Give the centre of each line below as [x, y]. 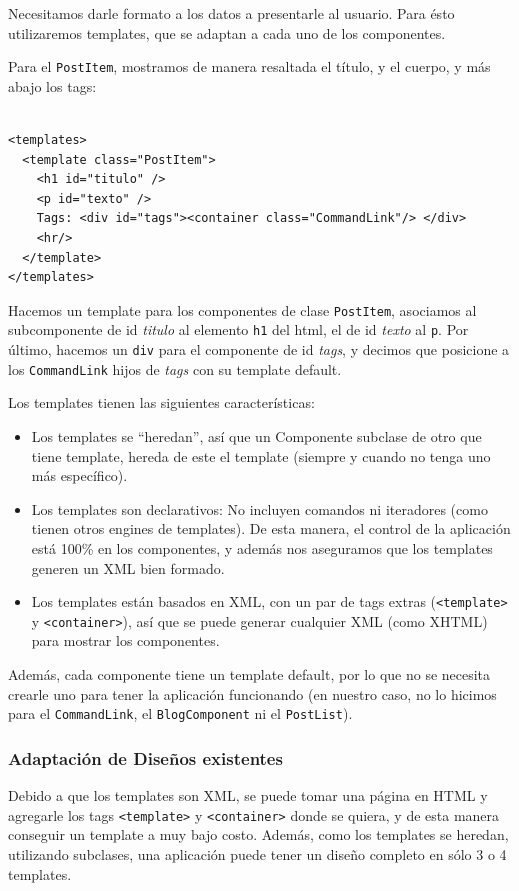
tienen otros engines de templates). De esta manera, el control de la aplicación [271, 528]
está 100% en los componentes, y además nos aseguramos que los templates [262, 547]
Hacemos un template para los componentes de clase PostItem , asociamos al [242, 309]
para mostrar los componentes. [125, 640]
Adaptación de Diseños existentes [145, 757]
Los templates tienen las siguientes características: [161, 402]
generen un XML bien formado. [128, 567]
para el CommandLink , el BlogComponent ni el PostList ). [180, 713]
